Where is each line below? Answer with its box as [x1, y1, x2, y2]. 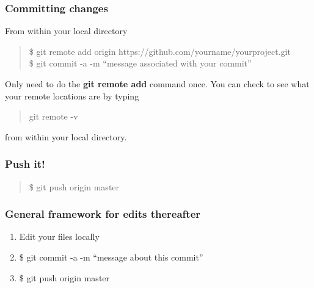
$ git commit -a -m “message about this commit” [19, 251, 203, 263]
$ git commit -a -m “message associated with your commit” [29, 57, 252, 70]
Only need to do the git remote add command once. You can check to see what [5, 77, 310, 90]
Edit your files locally [19, 230, 100, 243]
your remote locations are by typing [5, 89, 139, 102]
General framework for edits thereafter [5, 206, 201, 221]
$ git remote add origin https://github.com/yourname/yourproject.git [29, 45, 291, 57]
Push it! [5, 156, 45, 171]
